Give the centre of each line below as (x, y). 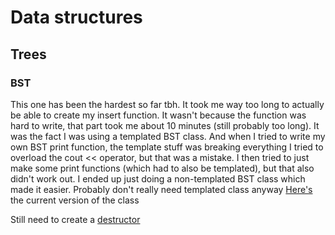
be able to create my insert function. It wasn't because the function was (158, 115)
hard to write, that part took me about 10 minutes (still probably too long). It (165, 125)
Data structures (76, 17)
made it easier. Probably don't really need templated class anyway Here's (161, 189)
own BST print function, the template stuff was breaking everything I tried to (167, 147)
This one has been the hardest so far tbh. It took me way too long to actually (167, 104)
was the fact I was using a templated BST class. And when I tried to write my (168, 136)
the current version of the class (75, 200)
